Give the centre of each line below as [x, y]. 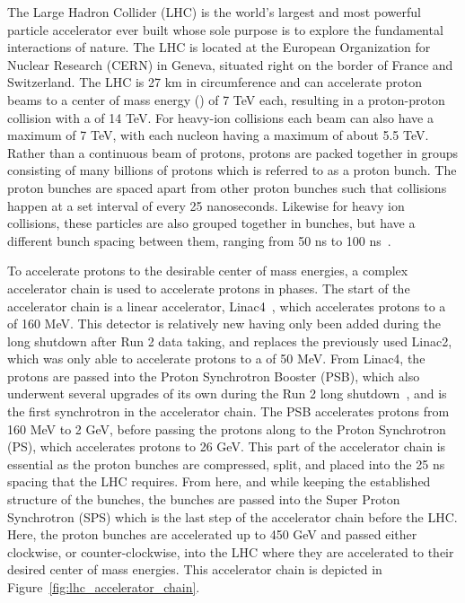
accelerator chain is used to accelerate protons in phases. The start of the [209, 288]
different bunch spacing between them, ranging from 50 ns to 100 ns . [199, 240]
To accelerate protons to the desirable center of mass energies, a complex [208, 271]
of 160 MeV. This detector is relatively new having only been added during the [224, 323]
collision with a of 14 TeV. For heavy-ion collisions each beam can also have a [220, 117]
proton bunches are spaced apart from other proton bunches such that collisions [227, 187]
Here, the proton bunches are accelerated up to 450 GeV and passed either [212, 534]
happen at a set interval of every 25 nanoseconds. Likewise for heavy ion [206, 205]
